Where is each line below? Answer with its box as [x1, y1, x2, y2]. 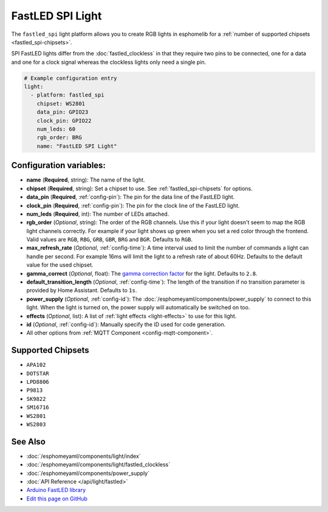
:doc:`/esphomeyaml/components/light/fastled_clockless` [26, 461, 170, 468]
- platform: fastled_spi [30, 92, 104, 98]
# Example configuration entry [24, 75, 118, 81]
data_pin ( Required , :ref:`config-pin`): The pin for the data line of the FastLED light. [26, 193, 235, 200]
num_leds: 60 [36, 126, 76, 133]
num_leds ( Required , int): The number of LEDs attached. [26, 210, 169, 217]
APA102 [26, 361, 46, 369]
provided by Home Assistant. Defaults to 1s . [26, 287, 137, 294]
